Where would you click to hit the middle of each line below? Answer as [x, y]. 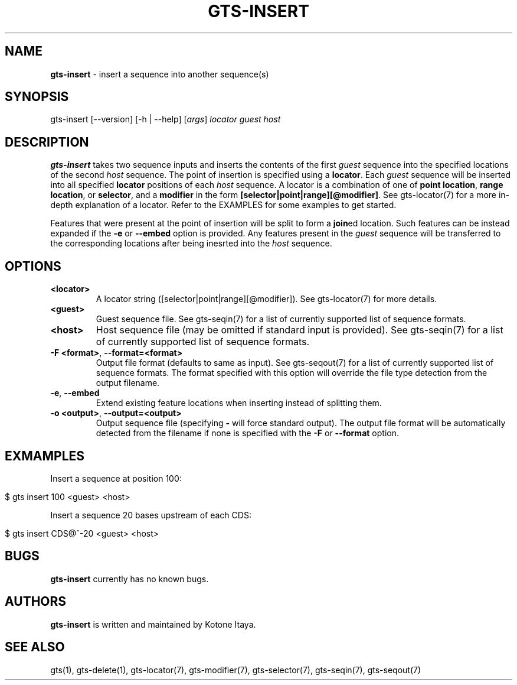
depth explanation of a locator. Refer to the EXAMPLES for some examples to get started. [223, 205]
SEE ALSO [35, 647]
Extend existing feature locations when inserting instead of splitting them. [239, 403]
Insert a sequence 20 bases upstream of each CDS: [151, 515]
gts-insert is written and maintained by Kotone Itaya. [153, 624]
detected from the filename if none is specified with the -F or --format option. [247, 433]
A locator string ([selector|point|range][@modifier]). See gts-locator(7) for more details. [266, 299]
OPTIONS [33, 266]
